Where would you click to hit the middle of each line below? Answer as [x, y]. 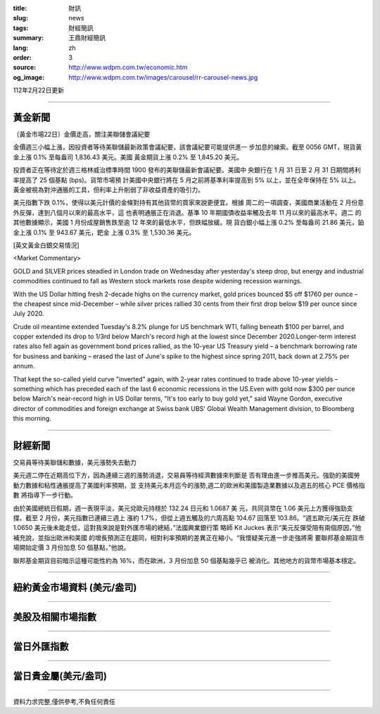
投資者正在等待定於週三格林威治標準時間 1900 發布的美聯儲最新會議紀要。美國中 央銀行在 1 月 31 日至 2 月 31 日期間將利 [187, 170]
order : [22, 57]
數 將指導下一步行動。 [45, 495]
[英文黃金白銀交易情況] [46, 245]
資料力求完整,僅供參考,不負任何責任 [64, 702]
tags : [21, 27]
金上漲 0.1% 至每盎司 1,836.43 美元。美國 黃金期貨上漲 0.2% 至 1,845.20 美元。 [128, 157]
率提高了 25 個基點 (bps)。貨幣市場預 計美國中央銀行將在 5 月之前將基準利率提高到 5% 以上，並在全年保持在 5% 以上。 [186, 180]
